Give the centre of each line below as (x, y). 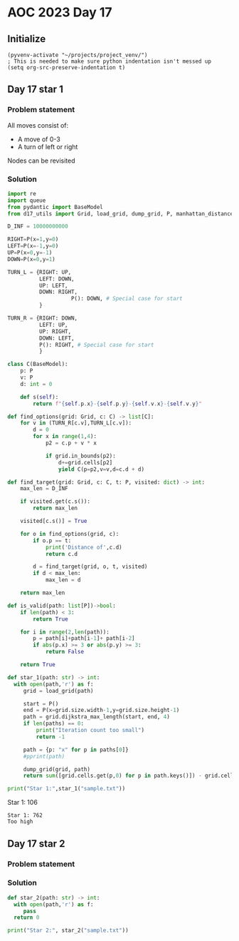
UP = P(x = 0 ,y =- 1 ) (30, 253)
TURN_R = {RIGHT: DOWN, (43, 318)
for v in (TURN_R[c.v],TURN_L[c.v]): (76, 423)
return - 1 (51, 737)
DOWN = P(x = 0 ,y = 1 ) (31, 259)
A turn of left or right (48, 146)
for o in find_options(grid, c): (70, 534)
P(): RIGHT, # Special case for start (96, 345)
